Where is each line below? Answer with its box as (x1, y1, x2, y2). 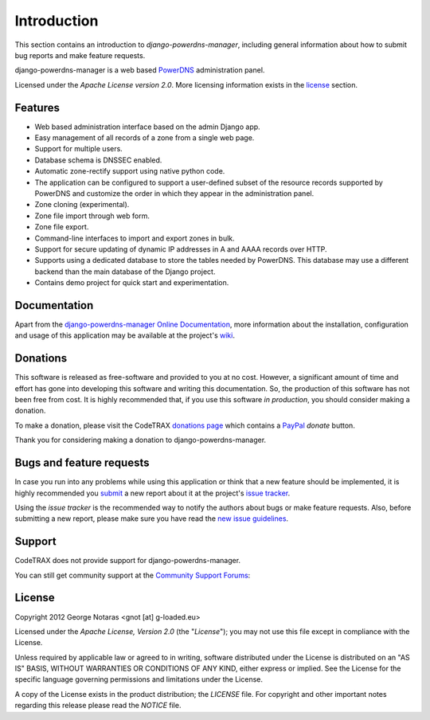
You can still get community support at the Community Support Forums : (14, 570, 251, 580)
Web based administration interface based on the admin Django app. (34, 122, 260, 131)
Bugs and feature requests (14, 456, 150, 470)
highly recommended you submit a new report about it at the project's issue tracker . (14, 488, 291, 498)
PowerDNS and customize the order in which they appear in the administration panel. (34, 188, 315, 198)
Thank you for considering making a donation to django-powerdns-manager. (14, 435, 267, 445)
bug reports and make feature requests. (14, 50, 146, 60)
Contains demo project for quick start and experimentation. (34, 278, 229, 288)
